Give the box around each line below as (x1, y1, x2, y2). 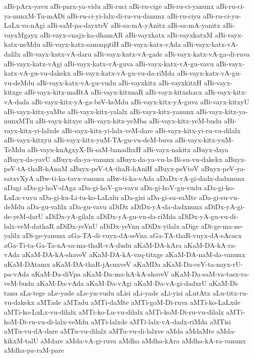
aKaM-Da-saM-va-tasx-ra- (171, 268, 250, 278)
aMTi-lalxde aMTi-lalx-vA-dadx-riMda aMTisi (90, 316, 231, 326)
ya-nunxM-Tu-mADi (4, 10, 65, 20)
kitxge (4, 87, 22, 97)
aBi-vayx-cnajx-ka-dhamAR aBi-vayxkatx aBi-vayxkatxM (40, 29, 213, 40)
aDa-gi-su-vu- (199, 192, 239, 202)
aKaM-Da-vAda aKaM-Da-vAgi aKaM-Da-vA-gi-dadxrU (36, 278, 207, 288)
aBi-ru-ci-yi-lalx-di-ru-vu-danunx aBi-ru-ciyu (67, 10, 201, 20)
